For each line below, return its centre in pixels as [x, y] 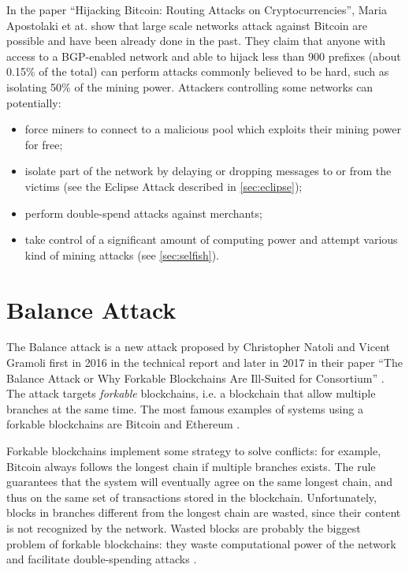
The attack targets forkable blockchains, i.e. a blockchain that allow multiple [191, 393]
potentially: [34, 102]
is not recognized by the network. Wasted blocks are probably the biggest [184, 527]
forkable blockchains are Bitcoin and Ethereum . [123, 424]
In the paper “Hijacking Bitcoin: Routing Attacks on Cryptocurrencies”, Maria [197, 9]
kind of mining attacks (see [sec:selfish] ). [122, 254]
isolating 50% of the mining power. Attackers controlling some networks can [190, 86]
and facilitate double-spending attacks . [102, 559]
